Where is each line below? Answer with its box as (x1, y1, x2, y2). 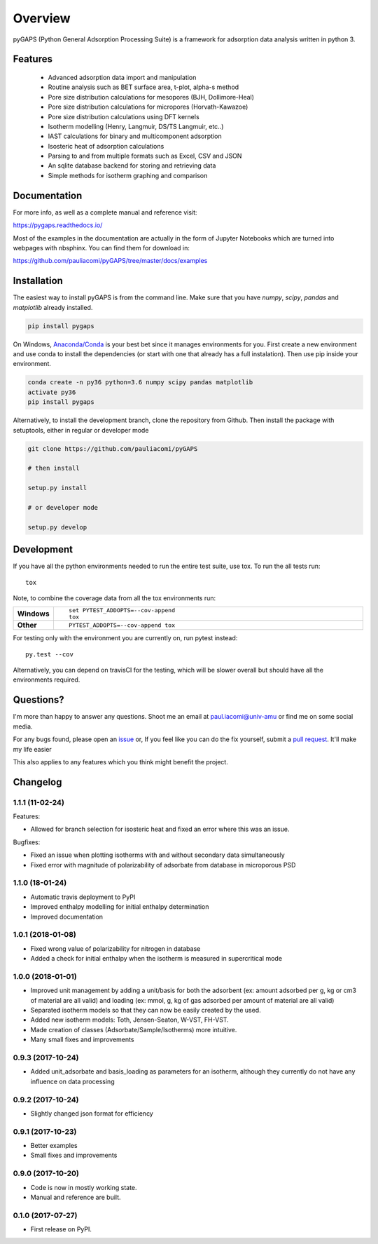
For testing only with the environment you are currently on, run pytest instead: (13, 634, 238, 642)
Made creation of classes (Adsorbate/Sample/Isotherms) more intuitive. (30, 1025, 237, 1034)
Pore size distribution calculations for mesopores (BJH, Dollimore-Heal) (48, 93, 255, 101)
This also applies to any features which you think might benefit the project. (13, 757, 229, 766)
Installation (13, 275, 63, 287)
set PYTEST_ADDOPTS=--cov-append (69, 607, 175, 614)
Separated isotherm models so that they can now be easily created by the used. (30, 1006, 262, 1015)
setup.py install (27, 484, 87, 492)
